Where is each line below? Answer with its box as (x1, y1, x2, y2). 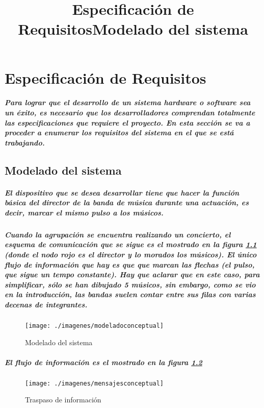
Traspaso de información (25, 394, 101, 405)
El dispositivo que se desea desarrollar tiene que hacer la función (5, 187, 240, 198)
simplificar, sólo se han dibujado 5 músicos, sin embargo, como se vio (5, 279, 256, 290)
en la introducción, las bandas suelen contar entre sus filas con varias (5, 289, 256, 300)
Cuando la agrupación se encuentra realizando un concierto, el (5, 229, 231, 239)
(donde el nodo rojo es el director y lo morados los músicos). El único (5, 249, 257, 260)
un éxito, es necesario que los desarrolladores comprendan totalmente (5, 107, 255, 117)
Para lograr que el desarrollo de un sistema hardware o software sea (5, 97, 251, 108)
